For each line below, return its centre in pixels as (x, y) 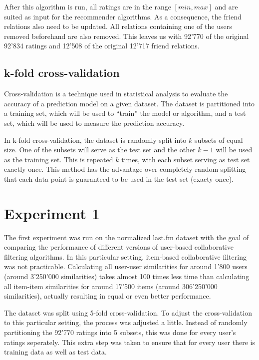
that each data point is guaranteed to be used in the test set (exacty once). (119, 179)
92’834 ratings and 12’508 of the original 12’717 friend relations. (102, 46)
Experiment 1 (52, 213)
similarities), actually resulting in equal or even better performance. (108, 296)
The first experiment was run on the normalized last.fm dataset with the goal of (127, 237)
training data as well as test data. (55, 352)
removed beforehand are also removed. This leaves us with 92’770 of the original (127, 36)
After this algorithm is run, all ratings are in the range (88, 6)
